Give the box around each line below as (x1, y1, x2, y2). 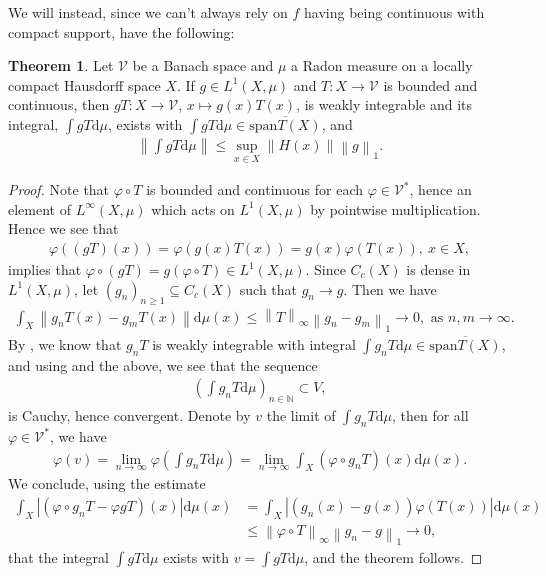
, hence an (409, 179, 472, 200)
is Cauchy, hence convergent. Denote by (8, 405, 251, 426)
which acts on (151, 198, 235, 219)
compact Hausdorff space (8, 74, 161, 95)
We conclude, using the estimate (8, 473, 206, 494)
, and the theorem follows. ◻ (304, 547, 483, 568)
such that (239, 278, 298, 299)
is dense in (406, 259, 471, 280)
